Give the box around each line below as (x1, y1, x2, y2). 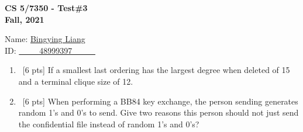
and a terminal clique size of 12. (18, 75, 133, 87)
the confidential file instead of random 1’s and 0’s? (18, 117, 199, 130)
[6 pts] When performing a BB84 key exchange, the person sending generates (22, 95, 298, 107)
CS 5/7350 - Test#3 (5, 2, 88, 13)
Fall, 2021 (5, 13, 44, 25)
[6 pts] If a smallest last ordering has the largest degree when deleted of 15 (22, 64, 290, 76)
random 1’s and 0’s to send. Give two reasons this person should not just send (18, 106, 299, 119)
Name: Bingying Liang (5, 33, 85, 45)
